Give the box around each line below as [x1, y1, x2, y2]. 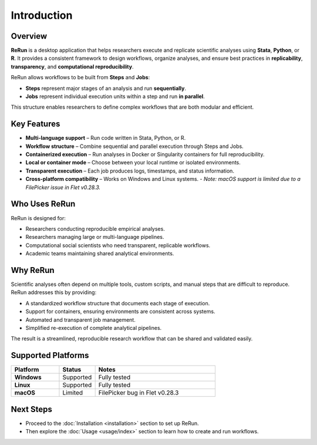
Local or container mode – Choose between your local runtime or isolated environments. [25, 159, 241, 166]
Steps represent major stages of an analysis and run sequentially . [25, 85, 186, 92]
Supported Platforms [11, 350, 89, 360]
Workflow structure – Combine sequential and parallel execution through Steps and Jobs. [25, 143, 244, 150]
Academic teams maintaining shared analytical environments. [25, 250, 174, 257]
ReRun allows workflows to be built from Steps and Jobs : [11, 74, 150, 81]
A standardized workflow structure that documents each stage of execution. [25, 299, 210, 306]
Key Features [11, 119, 60, 129]
